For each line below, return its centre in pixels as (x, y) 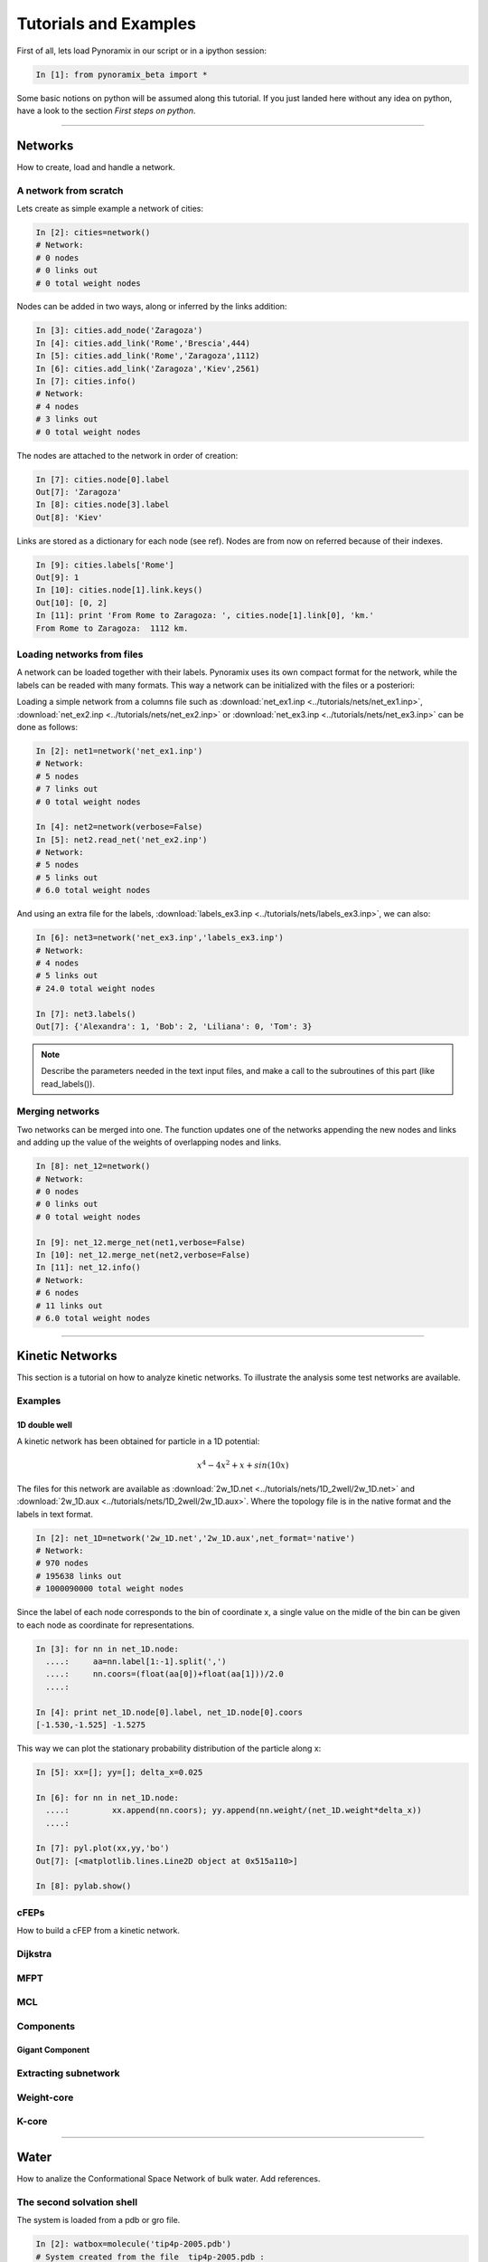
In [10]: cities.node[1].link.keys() (119, 590)
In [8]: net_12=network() (93, 1166)
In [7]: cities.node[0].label (103, 479)
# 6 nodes (57, 1293)
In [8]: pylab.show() (84, 1886)
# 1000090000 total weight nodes (110, 1589)
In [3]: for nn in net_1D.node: (108, 1649)
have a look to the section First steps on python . (106, 110)
